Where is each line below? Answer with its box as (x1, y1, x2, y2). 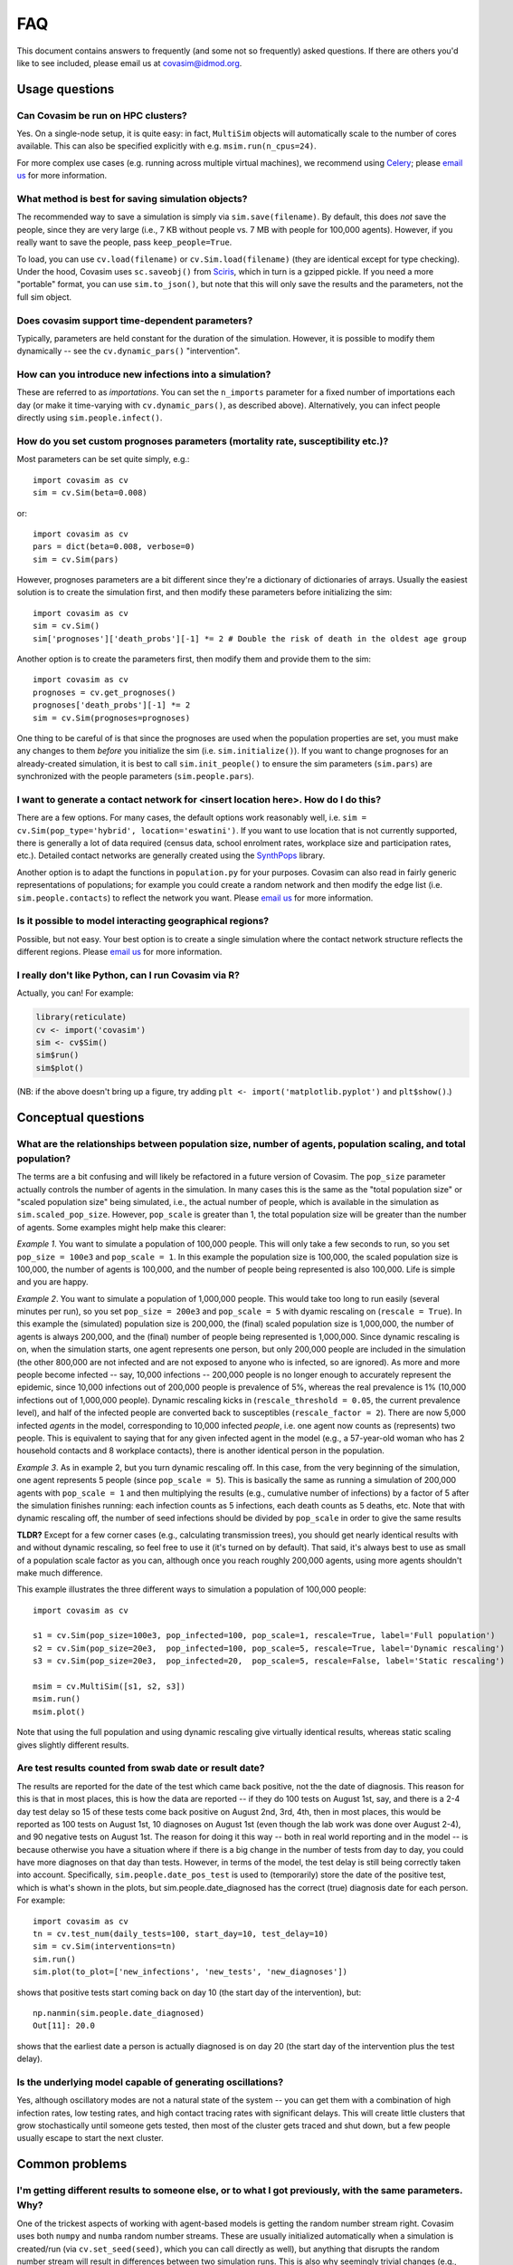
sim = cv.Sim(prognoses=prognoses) (33, 712, 191, 723)
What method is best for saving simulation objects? (16, 193, 248, 206)
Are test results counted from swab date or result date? (16, 1762, 266, 1775)
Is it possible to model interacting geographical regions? (16, 915, 270, 928)
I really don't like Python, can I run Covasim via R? (16, 969, 240, 981)
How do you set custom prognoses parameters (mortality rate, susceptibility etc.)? (16, 435, 389, 448)
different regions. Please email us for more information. (16, 947, 223, 958)
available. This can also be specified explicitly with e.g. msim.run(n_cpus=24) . (16, 140, 317, 151)
